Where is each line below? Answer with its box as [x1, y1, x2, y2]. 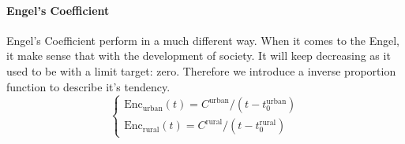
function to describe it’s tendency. [6, 78, 171, 94]
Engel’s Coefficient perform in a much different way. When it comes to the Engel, [6, 31, 400, 48]
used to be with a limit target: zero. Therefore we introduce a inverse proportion [6, 62, 396, 79]
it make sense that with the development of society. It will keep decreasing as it [6, 47, 391, 64]
